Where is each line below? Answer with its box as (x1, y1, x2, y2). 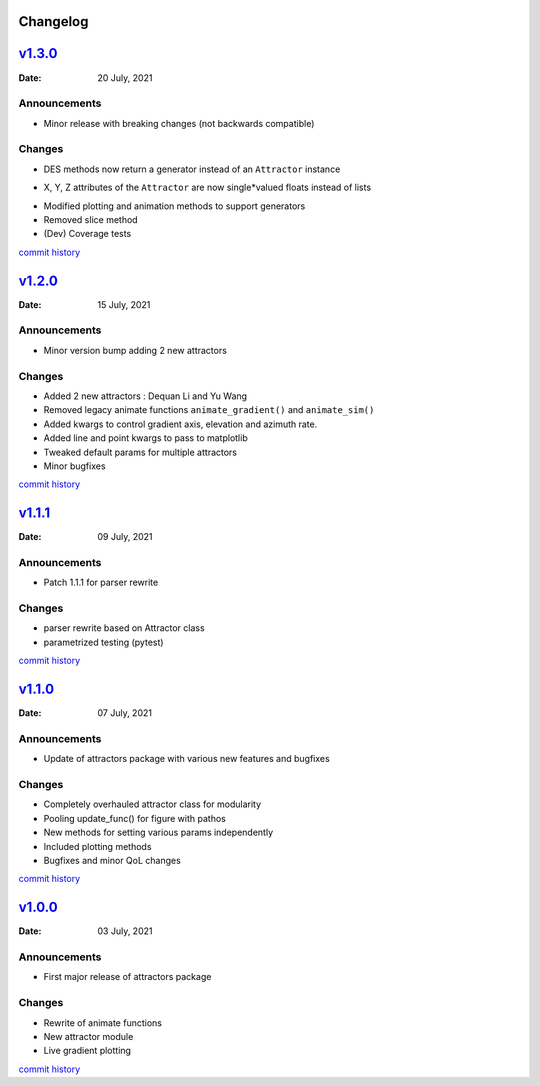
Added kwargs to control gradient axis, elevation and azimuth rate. (43, 418, 318, 430)
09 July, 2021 (97, 531, 154, 543)
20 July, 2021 (97, 71, 153, 84)
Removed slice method (43, 213, 139, 225)
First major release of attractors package (43, 971, 212, 983)
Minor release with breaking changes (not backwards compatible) (43, 117, 315, 129)
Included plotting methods (43, 840, 152, 852)
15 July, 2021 (97, 298, 151, 310)
